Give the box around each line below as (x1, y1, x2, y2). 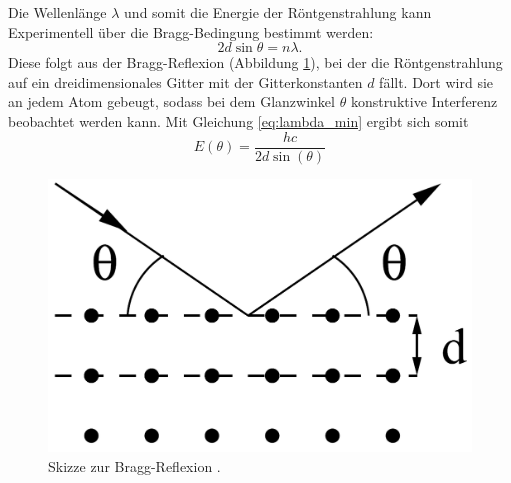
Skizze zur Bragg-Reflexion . (48, 455, 221, 476)
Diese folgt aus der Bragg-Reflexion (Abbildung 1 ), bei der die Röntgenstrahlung (8, 52, 503, 73)
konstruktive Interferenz (350, 91, 498, 112)
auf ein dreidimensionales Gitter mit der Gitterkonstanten (8, 71, 363, 92)
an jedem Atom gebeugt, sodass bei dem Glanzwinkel (8, 91, 335, 112)
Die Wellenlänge (8, 2, 107, 22)
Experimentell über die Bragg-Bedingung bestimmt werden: (8, 21, 374, 42)
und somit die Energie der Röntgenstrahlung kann (124, 2, 432, 22)
